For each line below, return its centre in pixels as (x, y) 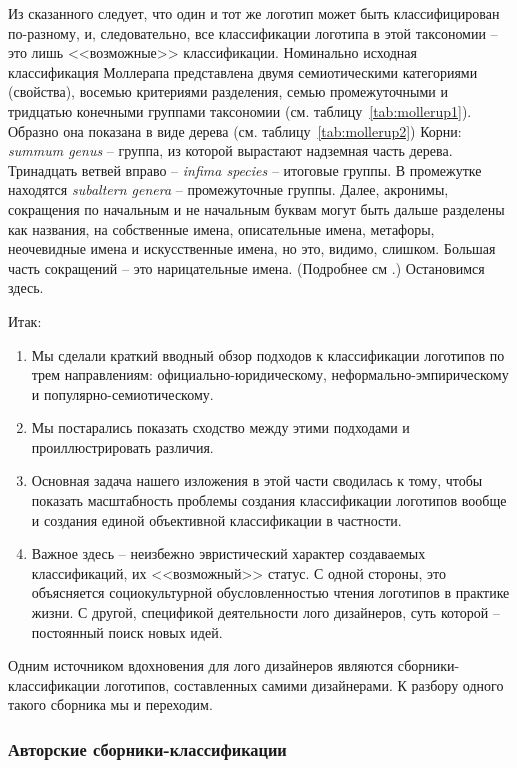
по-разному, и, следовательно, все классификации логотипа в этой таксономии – (253, 32)
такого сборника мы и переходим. (110, 704)
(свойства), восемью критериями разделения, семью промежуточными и (228, 91)
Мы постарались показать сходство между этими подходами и (220, 427)
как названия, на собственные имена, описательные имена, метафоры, (221, 228)
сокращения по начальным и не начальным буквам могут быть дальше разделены (256, 208)
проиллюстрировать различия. (122, 446)
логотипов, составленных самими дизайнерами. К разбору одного (304, 684)
